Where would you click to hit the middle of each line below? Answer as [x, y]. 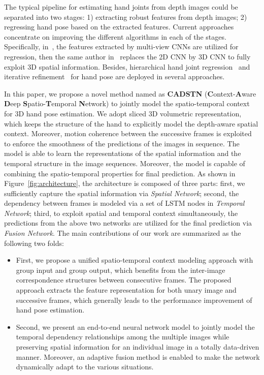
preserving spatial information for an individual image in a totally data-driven [138, 347]
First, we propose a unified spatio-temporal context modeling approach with [135, 260]
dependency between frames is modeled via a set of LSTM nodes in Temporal [124, 203]
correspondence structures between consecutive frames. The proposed [124, 280]
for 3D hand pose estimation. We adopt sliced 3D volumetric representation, [123, 113]
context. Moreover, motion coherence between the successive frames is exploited [128, 133]
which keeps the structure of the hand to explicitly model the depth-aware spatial [131, 123]
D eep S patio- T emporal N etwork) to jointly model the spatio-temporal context [127, 103]
